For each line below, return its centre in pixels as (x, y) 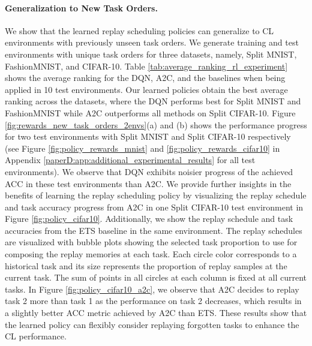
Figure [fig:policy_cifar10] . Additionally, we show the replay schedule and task (149, 219)
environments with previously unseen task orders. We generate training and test (152, 42)
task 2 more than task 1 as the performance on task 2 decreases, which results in (153, 301)
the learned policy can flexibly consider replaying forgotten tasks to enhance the (152, 324)
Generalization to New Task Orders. (81, 7)
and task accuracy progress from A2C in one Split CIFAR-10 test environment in (154, 207)
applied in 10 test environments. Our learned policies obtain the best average (146, 89)
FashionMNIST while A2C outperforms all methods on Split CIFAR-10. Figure (150, 112)
